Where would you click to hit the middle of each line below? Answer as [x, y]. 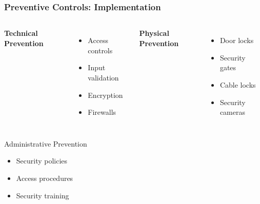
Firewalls [102, 112]
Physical [154, 33]
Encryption [105, 95]
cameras [233, 112]
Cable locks [238, 85]
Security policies [42, 161]
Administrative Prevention [46, 143]
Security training [43, 195]
